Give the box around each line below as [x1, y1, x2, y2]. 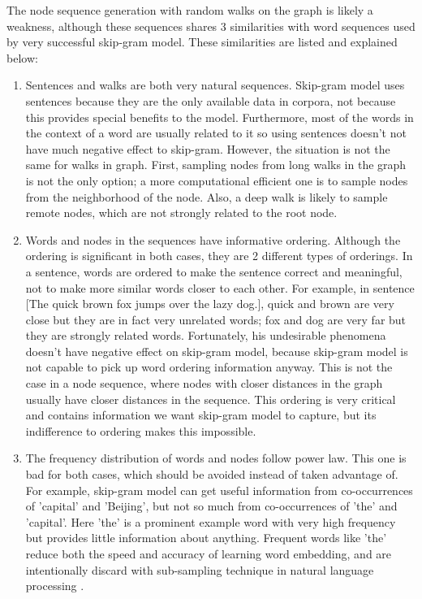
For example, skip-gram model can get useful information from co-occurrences [25, 481, 413, 498]
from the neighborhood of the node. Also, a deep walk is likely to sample [25, 188, 388, 205]
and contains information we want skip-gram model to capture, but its [25, 406, 377, 423]
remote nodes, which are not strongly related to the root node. [25, 204, 338, 221]
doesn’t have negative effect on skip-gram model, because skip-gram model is [25, 342, 408, 359]
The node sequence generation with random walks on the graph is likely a [6, 2, 373, 18]
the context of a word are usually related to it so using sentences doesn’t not [25, 124, 407, 141]
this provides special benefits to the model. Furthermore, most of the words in [25, 108, 414, 125]
